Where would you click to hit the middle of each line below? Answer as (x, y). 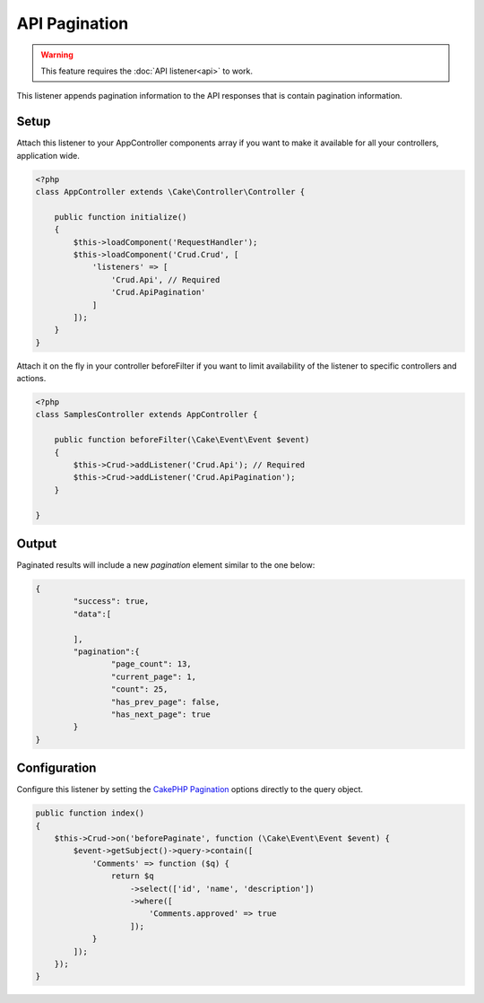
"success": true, (111, 602)
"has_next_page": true (160, 714)
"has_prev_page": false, (165, 702)
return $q (132, 876)
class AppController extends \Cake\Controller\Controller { (170, 192)
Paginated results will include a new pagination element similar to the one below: (166, 565)
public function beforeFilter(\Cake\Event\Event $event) (182, 440)
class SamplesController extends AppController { (147, 414)
